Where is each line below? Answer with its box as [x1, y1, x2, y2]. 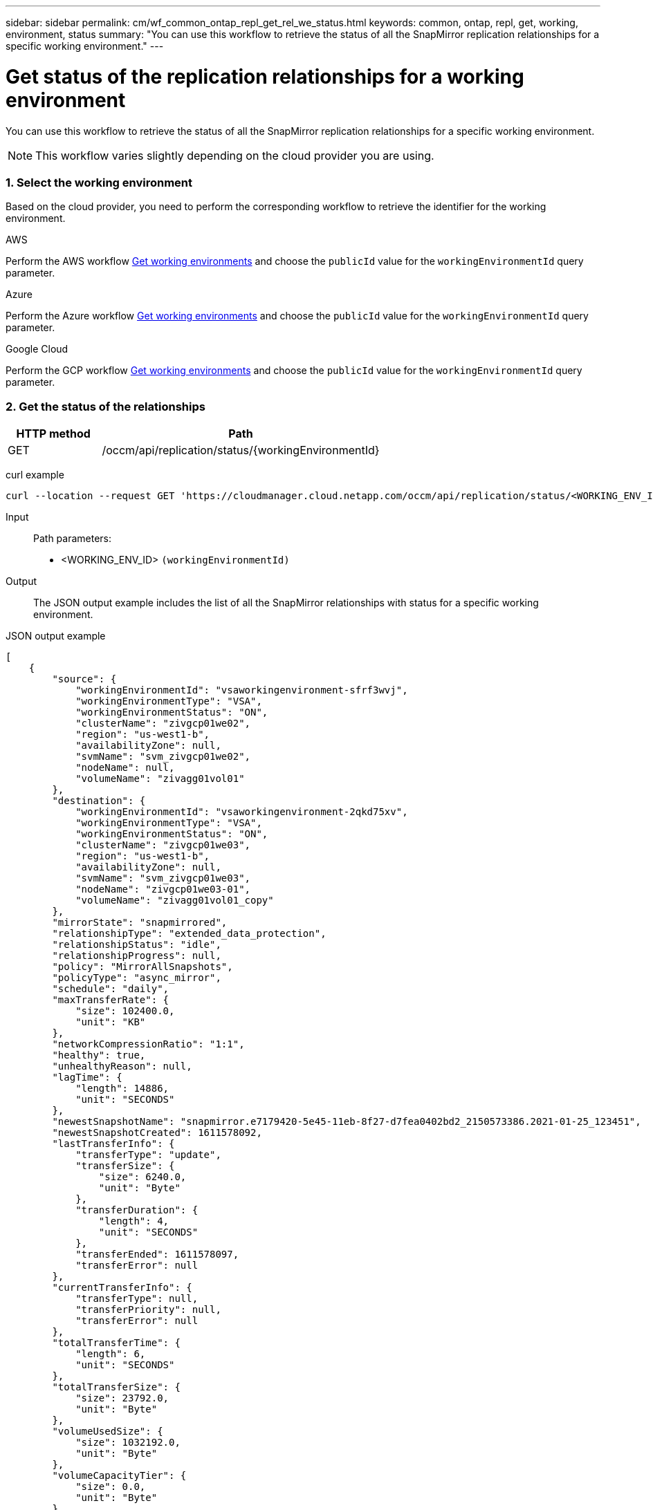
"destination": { [52, 795, 146, 806]
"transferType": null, [75, 1293, 199, 1304]
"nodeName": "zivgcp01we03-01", [75, 884, 251, 895]
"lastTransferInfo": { [52, 1138, 175, 1149]
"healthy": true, [52, 1050, 146, 1061]
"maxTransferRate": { [52, 994, 169, 1005]
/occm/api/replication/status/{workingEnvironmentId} [102, 443, 380, 457]
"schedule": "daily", [52, 983, 169, 994]
